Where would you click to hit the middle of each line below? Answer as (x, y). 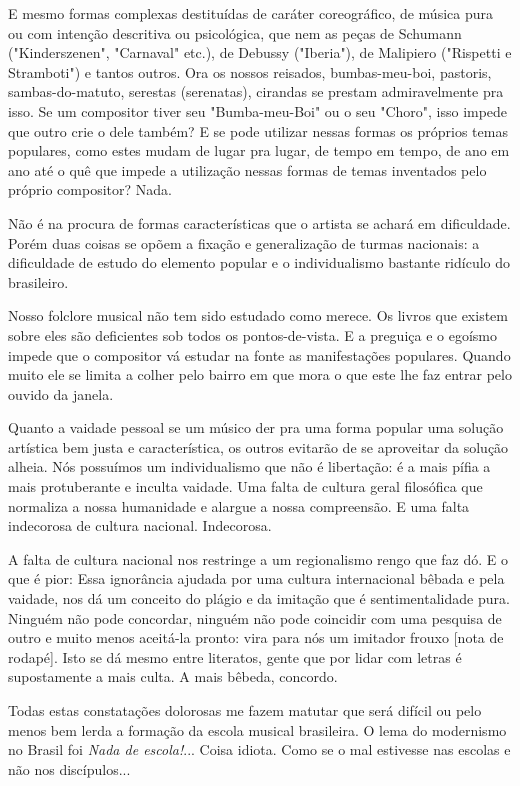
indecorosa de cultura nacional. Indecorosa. (140, 525)
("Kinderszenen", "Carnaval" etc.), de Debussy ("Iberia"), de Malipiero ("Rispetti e (260, 52)
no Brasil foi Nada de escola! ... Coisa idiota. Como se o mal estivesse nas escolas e (259, 749)
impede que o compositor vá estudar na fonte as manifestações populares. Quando (259, 354)
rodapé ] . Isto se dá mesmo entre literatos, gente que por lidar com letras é (235, 656)
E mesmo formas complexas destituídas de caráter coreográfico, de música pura (251, 13)
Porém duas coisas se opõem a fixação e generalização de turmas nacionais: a (244, 242)
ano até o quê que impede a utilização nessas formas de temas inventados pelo (247, 169)
